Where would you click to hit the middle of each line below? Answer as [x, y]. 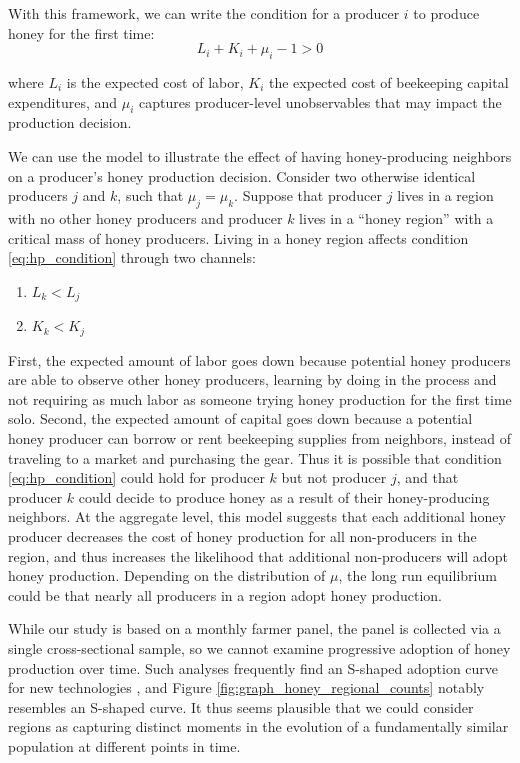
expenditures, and [63, 101]
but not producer [334, 477]
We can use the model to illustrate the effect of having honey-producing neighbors [260, 155]
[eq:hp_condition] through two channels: [132, 257]
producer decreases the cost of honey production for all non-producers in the [242, 535]
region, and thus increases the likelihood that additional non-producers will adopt [258, 555]
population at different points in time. [124, 745]
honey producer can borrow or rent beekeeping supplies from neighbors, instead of [260, 438]
